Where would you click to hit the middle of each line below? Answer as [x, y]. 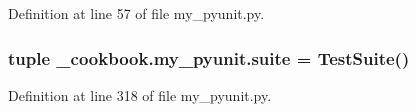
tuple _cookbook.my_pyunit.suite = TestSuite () [209, 57]
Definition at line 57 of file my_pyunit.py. [136, 13]
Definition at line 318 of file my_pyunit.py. [140, 94]
